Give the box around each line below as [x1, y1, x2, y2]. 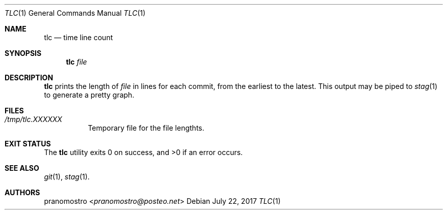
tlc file [66, 57, 87, 66]
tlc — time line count [44, 33, 113, 42]
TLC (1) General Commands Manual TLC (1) [5, 9, 146, 17]
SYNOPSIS [5, 49, 42, 57]
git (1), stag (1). [44, 172, 90, 181]
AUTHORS [5, 188, 40, 197]
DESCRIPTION [5, 73, 54, 82]
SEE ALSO [5, 164, 39, 172]
